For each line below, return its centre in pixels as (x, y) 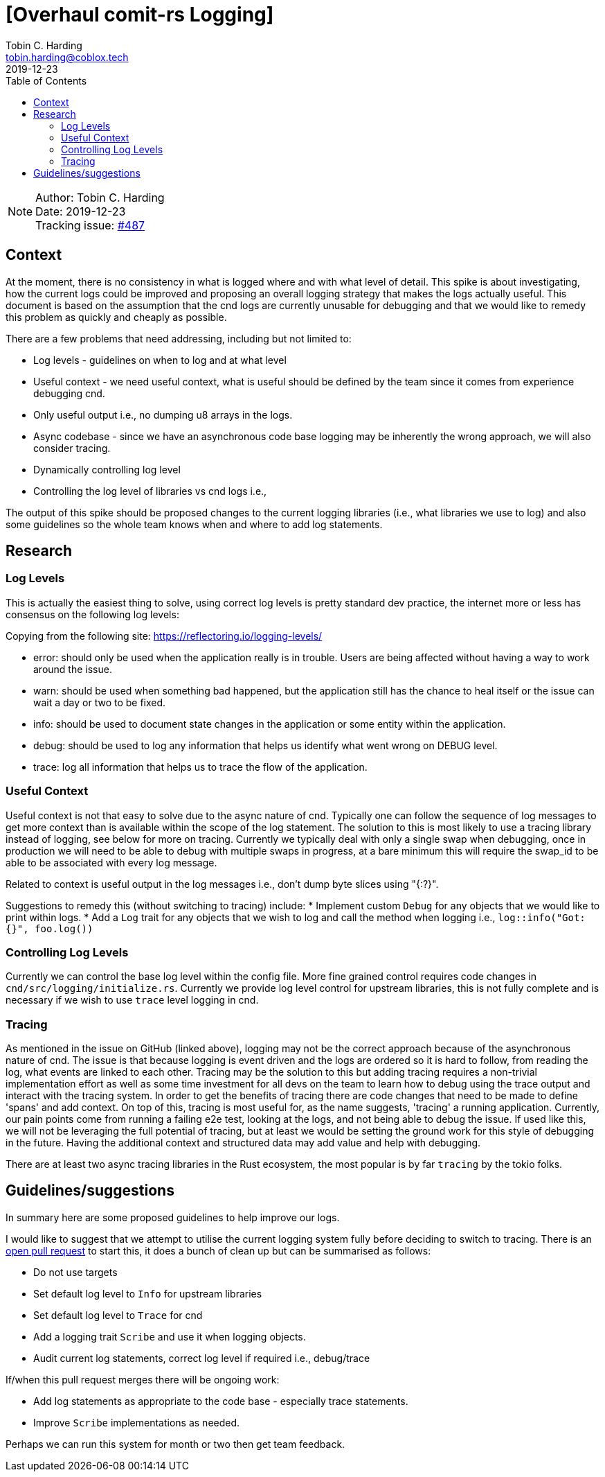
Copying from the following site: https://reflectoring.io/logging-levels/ (164, 636)
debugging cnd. (69, 393)
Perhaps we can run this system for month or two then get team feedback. (175, 1444)
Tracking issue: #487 (90, 225)
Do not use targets (75, 1272)
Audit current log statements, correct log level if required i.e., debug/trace (202, 1358)
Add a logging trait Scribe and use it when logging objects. (170, 1336)
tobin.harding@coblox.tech (67, 57)
